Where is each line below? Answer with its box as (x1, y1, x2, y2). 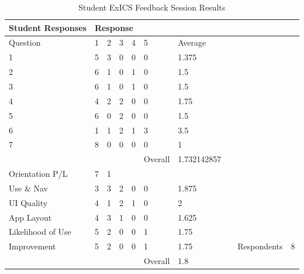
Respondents (237, 240, 283, 252)
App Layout (9, 211, 52, 223)
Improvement (9, 240, 56, 252)
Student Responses (9, 21, 87, 33)
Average (178, 36, 206, 49)
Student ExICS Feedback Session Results (78, 1, 226, 13)
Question (9, 36, 41, 49)
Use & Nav (9, 181, 48, 194)
